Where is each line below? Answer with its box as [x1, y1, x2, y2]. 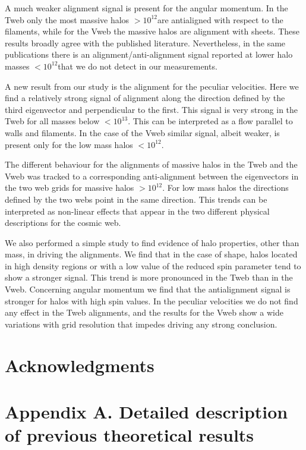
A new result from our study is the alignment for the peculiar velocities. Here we [5, 80, 299, 92]
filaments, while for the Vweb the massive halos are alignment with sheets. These [5, 25, 299, 37]
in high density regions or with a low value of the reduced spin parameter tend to [5, 259, 301, 272]
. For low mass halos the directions [162, 181, 289, 194]
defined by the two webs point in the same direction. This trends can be [5, 193, 267, 205]
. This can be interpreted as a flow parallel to [128, 115, 293, 127]
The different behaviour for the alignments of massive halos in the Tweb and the [5, 158, 298, 171]
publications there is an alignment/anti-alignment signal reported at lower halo [5, 48, 293, 61]
